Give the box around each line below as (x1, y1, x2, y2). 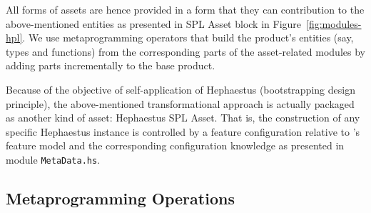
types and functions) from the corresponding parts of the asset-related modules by (6, 44, 365, 59)
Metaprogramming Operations (6, 187, 235, 209)
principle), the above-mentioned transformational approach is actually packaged (6, 96, 355, 111)
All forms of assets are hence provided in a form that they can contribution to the (6, 2, 365, 16)
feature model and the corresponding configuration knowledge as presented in (6, 138, 345, 153)
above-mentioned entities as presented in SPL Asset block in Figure (6, 16, 302, 31)
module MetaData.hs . (6, 152, 101, 167)
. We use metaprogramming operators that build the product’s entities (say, (22, 30, 354, 45)
